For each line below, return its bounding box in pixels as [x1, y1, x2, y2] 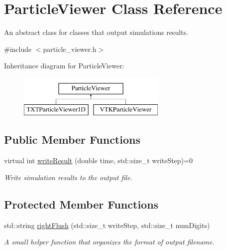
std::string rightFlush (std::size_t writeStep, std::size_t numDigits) [4, 220, 210, 230]
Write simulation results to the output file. [4, 172, 132, 182]
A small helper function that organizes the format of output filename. [4, 237, 215, 247]
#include [4, 43, 32, 54]
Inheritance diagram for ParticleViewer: [4, 60, 124, 71]
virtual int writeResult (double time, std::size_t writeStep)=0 [4, 155, 193, 166]
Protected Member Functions [4, 196, 159, 212]
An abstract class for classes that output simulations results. [4, 27, 188, 37]
